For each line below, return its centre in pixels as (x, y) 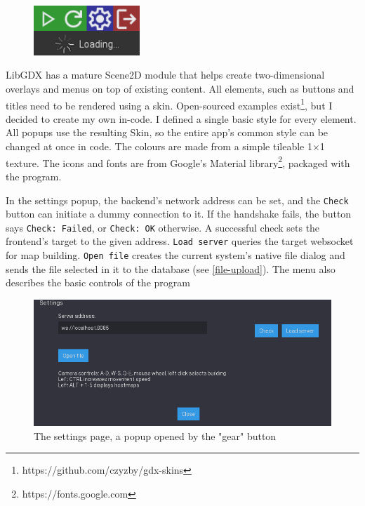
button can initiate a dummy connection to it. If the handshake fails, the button (179, 214)
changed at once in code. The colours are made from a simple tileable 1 (159, 146)
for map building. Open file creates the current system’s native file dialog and (175, 255)
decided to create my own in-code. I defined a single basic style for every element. (181, 118)
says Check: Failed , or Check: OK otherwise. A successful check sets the (163, 227)
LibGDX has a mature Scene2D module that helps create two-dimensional (165, 75)
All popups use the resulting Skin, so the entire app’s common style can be (167, 132)
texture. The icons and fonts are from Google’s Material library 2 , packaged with (178, 161)
